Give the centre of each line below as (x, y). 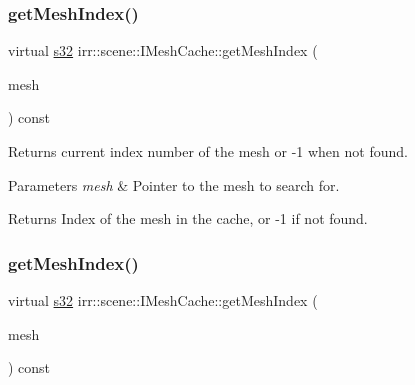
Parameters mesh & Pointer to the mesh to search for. (174, 184)
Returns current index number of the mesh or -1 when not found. (208, 151)
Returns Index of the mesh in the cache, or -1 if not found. (188, 218)
